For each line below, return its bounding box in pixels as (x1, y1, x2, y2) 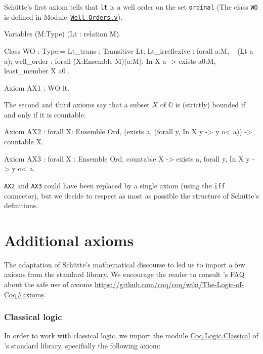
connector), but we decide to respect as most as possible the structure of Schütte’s (4, 190, 259, 201)
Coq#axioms (4, 289, 45, 299)
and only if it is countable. (4, 109, 86, 120)
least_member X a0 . (4, 65, 70, 76)
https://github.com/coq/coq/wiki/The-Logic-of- (95, 279, 244, 289)
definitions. (4, 200, 38, 211)
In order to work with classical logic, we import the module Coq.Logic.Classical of (4, 330, 258, 341)
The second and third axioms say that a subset (4, 99, 150, 110)
